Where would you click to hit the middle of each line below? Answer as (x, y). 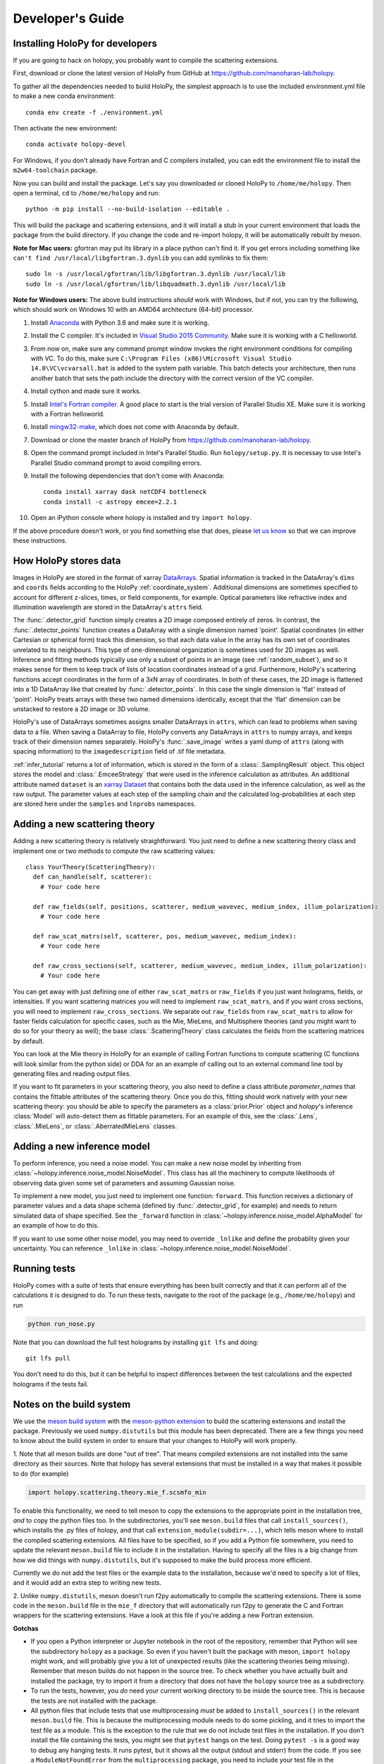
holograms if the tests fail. (51, 1384)
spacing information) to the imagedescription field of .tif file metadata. (119, 751)
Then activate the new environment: (65, 128)
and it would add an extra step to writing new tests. (87, 1583)
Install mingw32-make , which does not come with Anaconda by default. (135, 427)
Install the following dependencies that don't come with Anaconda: (128, 476)
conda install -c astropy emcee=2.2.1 (110, 502)
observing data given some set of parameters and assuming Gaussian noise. (124, 1183)
